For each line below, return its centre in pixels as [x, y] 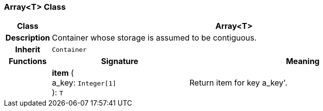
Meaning [303, 61]
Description [28, 38]
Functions [28, 61]
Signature [120, 61]
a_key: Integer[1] [84, 83]
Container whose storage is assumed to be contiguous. [154, 38]
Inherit [28, 50]
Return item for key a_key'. [238, 83]
